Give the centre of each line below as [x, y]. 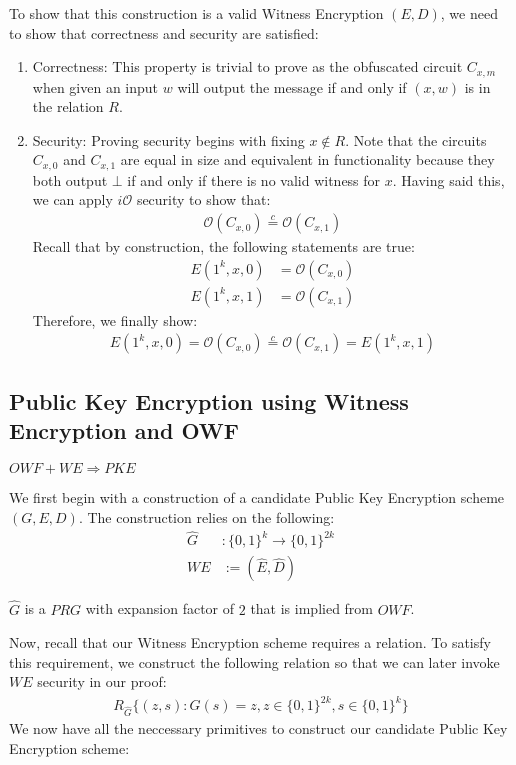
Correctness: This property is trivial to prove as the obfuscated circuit [247, 66]
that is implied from [312, 608]
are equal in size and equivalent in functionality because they [307, 159]
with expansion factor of [160, 608]
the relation [68, 106]
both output [70, 179]
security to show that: [203, 199]
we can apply [72, 199]
